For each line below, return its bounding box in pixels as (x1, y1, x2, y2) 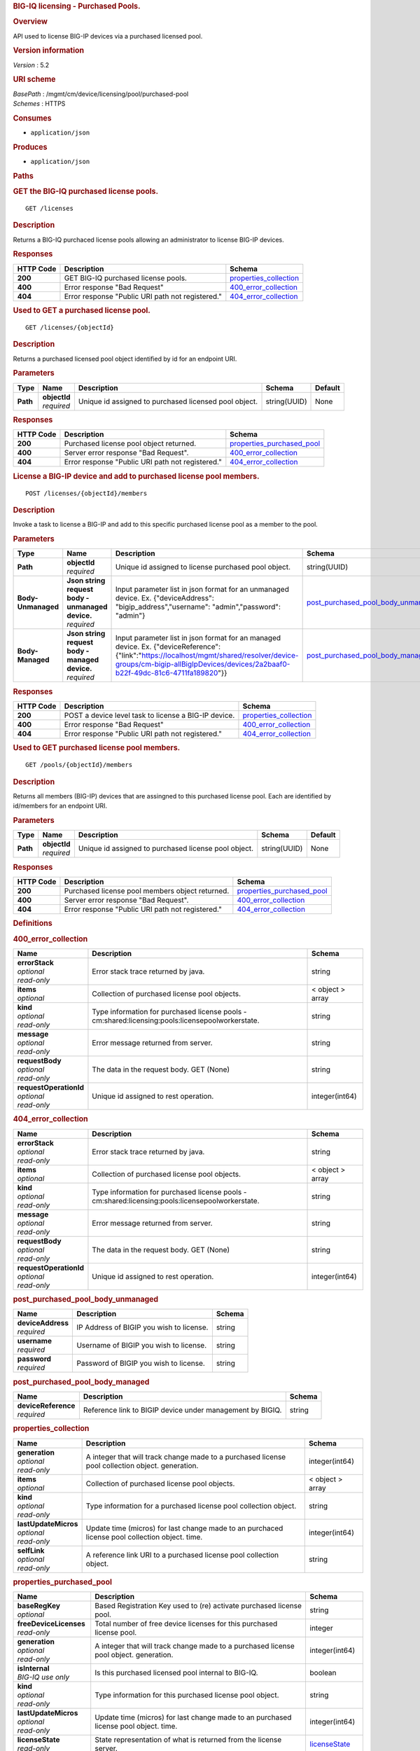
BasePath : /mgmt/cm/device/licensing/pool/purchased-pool (13, 90, 189, 98)
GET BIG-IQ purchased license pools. (64, 273, 187, 283)
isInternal (17, 1663, 50, 1673)
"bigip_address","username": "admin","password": (115, 602, 281, 612)
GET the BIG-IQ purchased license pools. (13, 186, 159, 196)
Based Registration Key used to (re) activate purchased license (94, 1601, 302, 1611)
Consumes (13, 113, 52, 123)
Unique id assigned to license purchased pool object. (115, 562, 290, 572)
